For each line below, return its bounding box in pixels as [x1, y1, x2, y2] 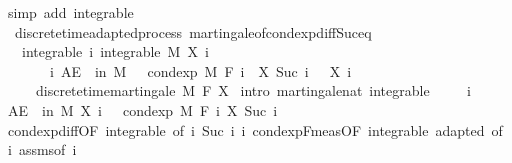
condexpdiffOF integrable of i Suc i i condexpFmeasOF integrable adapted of [7, 119, 503, 140]
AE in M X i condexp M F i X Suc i [7, 99, 278, 120]
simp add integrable [7, 2, 134, 22]
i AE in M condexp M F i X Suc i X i [49, 60, 352, 81]
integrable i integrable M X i [21, 41, 209, 62]
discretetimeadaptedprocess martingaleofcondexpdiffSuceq [14, 21, 372, 42]
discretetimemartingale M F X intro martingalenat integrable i [35, 80, 471, 101]
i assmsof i [7, 139, 77, 160]
